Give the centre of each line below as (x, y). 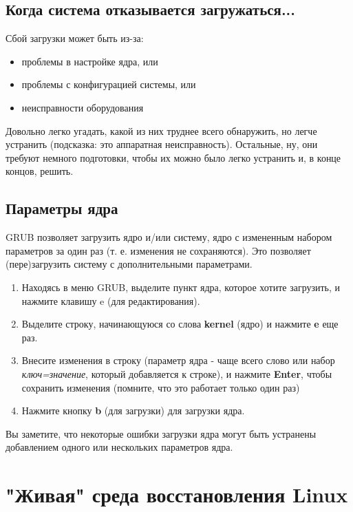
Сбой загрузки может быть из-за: (75, 38)
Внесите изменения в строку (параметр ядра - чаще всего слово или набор (178, 360)
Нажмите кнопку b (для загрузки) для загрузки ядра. (133, 410)
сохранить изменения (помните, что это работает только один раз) (161, 387)
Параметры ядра (62, 208)
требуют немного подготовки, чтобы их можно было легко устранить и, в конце (173, 157)
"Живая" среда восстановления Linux (177, 494)
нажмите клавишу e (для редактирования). (111, 300)
